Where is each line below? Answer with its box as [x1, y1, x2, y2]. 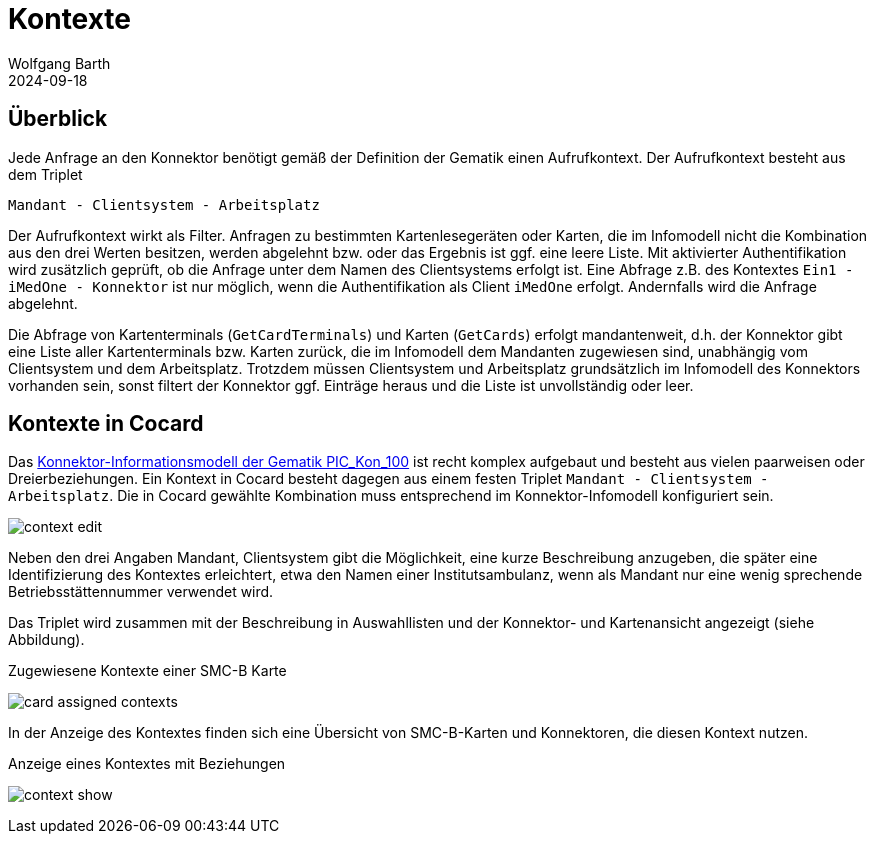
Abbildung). [8, 631, 85, 649]
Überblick [8, 106, 108, 132]
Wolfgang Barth [8, 54, 111, 72]
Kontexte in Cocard [8, 411, 204, 437]
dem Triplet [8, 165, 83, 183]
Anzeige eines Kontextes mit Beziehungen [8, 755, 286, 773]
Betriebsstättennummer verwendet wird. [8, 583, 274, 601]
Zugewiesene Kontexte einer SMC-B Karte [8, 662, 287, 680]
